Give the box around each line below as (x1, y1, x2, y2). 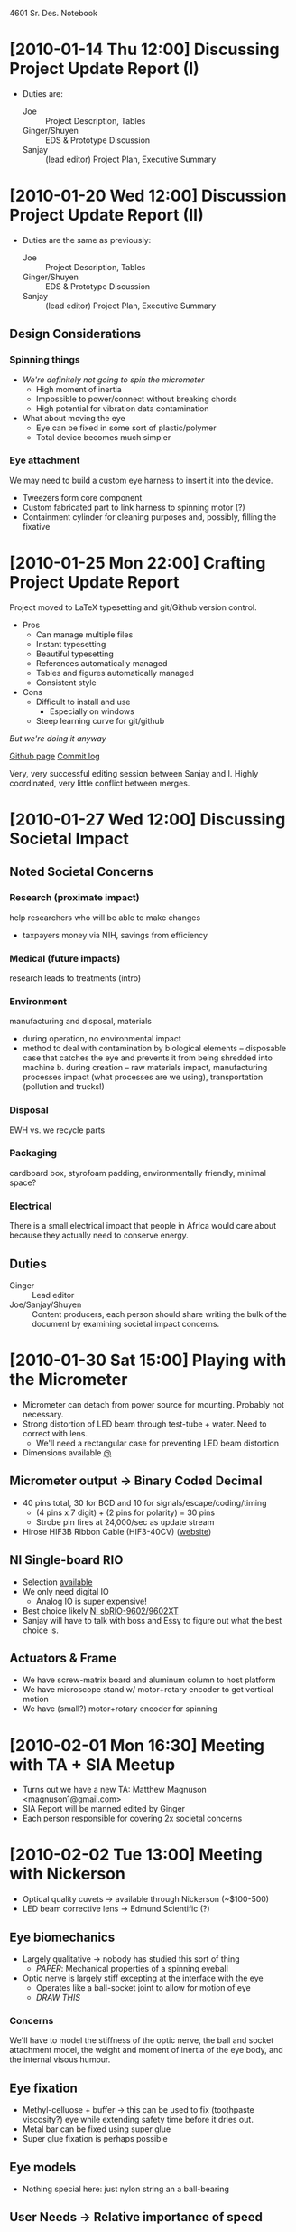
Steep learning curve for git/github (35, 715, 165, 726)
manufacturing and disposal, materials (9, 1016, 152, 1027)
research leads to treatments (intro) (9, 972, 142, 984)
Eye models (9, 2160, 77, 2175)
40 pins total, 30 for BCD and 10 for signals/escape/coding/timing (22, 1497, 267, 1508)
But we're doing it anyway (9, 732, 106, 744)
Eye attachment (9, 454, 80, 466)
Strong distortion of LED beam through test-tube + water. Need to (22, 1418, 268, 1429)
